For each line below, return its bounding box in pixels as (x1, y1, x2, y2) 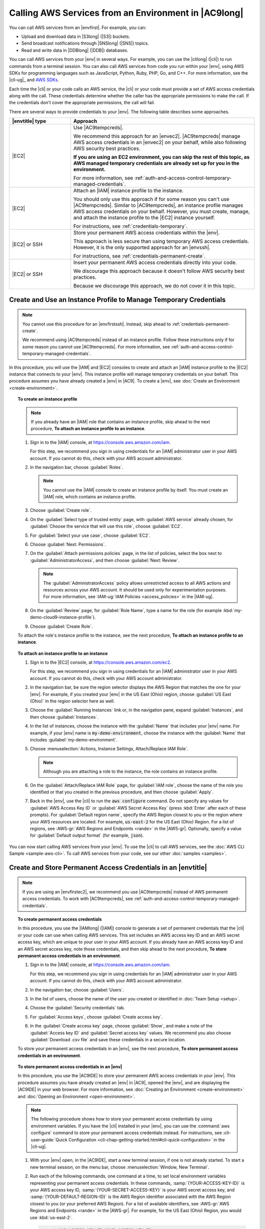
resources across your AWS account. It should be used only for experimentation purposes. (43, 586, 227, 592)
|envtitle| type (12, 118, 46, 125)
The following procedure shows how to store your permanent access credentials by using (31, 1116, 212, 1122)
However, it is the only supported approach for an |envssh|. (73, 244, 211, 251)
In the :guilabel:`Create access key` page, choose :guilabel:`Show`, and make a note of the (30, 1023, 213, 1029)
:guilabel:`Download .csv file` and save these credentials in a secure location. (30, 1036, 186, 1042)
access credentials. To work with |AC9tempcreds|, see (22, 896, 133, 902)
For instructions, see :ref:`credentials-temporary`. (73, 223, 188, 230)
